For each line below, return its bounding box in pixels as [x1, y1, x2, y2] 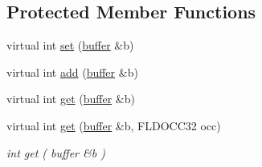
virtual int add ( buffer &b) [6, 63, 138, 80]
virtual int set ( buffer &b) [6, 37, 134, 54]
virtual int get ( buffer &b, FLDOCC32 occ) [6, 117, 221, 133]
